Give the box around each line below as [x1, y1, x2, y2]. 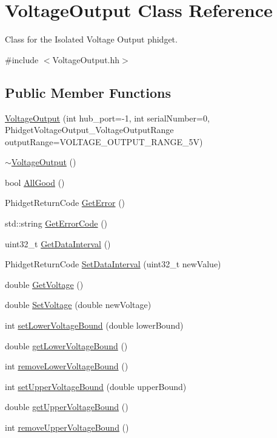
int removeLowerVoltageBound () [5, 360, 128, 372]
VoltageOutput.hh [52, 53, 120, 66]
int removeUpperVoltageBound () [5, 421, 129, 434]
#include [5, 53, 39, 66]
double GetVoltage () [5, 278, 84, 290]
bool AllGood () [5, 176, 65, 188]
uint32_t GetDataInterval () [5, 237, 111, 250]
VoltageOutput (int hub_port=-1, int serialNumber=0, [5, 111, 210, 124]
